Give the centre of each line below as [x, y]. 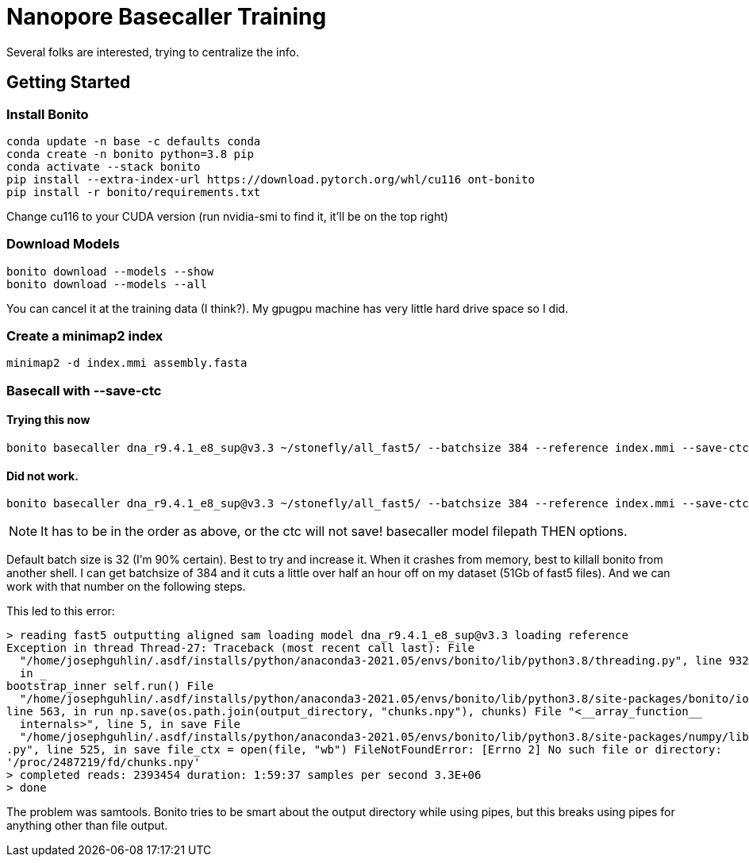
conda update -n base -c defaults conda [134, 141]
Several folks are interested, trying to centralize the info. [153, 52]
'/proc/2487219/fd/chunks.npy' [104, 763]
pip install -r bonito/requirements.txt [134, 192]
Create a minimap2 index [85, 336]
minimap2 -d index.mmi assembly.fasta [127, 363]
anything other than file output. [87, 826]
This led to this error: [61, 611]
